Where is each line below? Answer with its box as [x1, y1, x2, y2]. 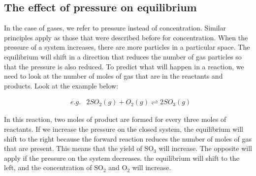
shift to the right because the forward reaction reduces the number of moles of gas [4, 133, 252, 144]
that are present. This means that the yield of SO [4, 143, 154, 153]
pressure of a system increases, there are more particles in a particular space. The [4, 42, 250, 52]
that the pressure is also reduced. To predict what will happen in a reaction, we [4, 61, 244, 71]
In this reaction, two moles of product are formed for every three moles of [4, 114, 226, 124]
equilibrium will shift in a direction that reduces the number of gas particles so [4, 51, 242, 61]
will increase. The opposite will [159, 143, 252, 153]
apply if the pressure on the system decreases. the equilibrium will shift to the [4, 152, 239, 163]
